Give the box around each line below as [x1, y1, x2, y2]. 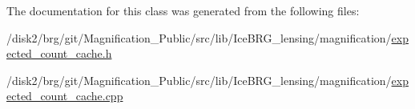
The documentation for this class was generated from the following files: [6, 2, 360, 18]
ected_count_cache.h [6, 45, 112, 62]
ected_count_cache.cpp [6, 87, 123, 104]
